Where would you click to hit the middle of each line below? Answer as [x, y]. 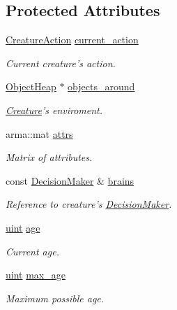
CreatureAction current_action [72, 40]
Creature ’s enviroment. [54, 110]
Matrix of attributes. [49, 157]
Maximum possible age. [55, 298]
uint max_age [36, 275]
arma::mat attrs [39, 133]
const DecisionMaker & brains [70, 180]
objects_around [101, 86]
